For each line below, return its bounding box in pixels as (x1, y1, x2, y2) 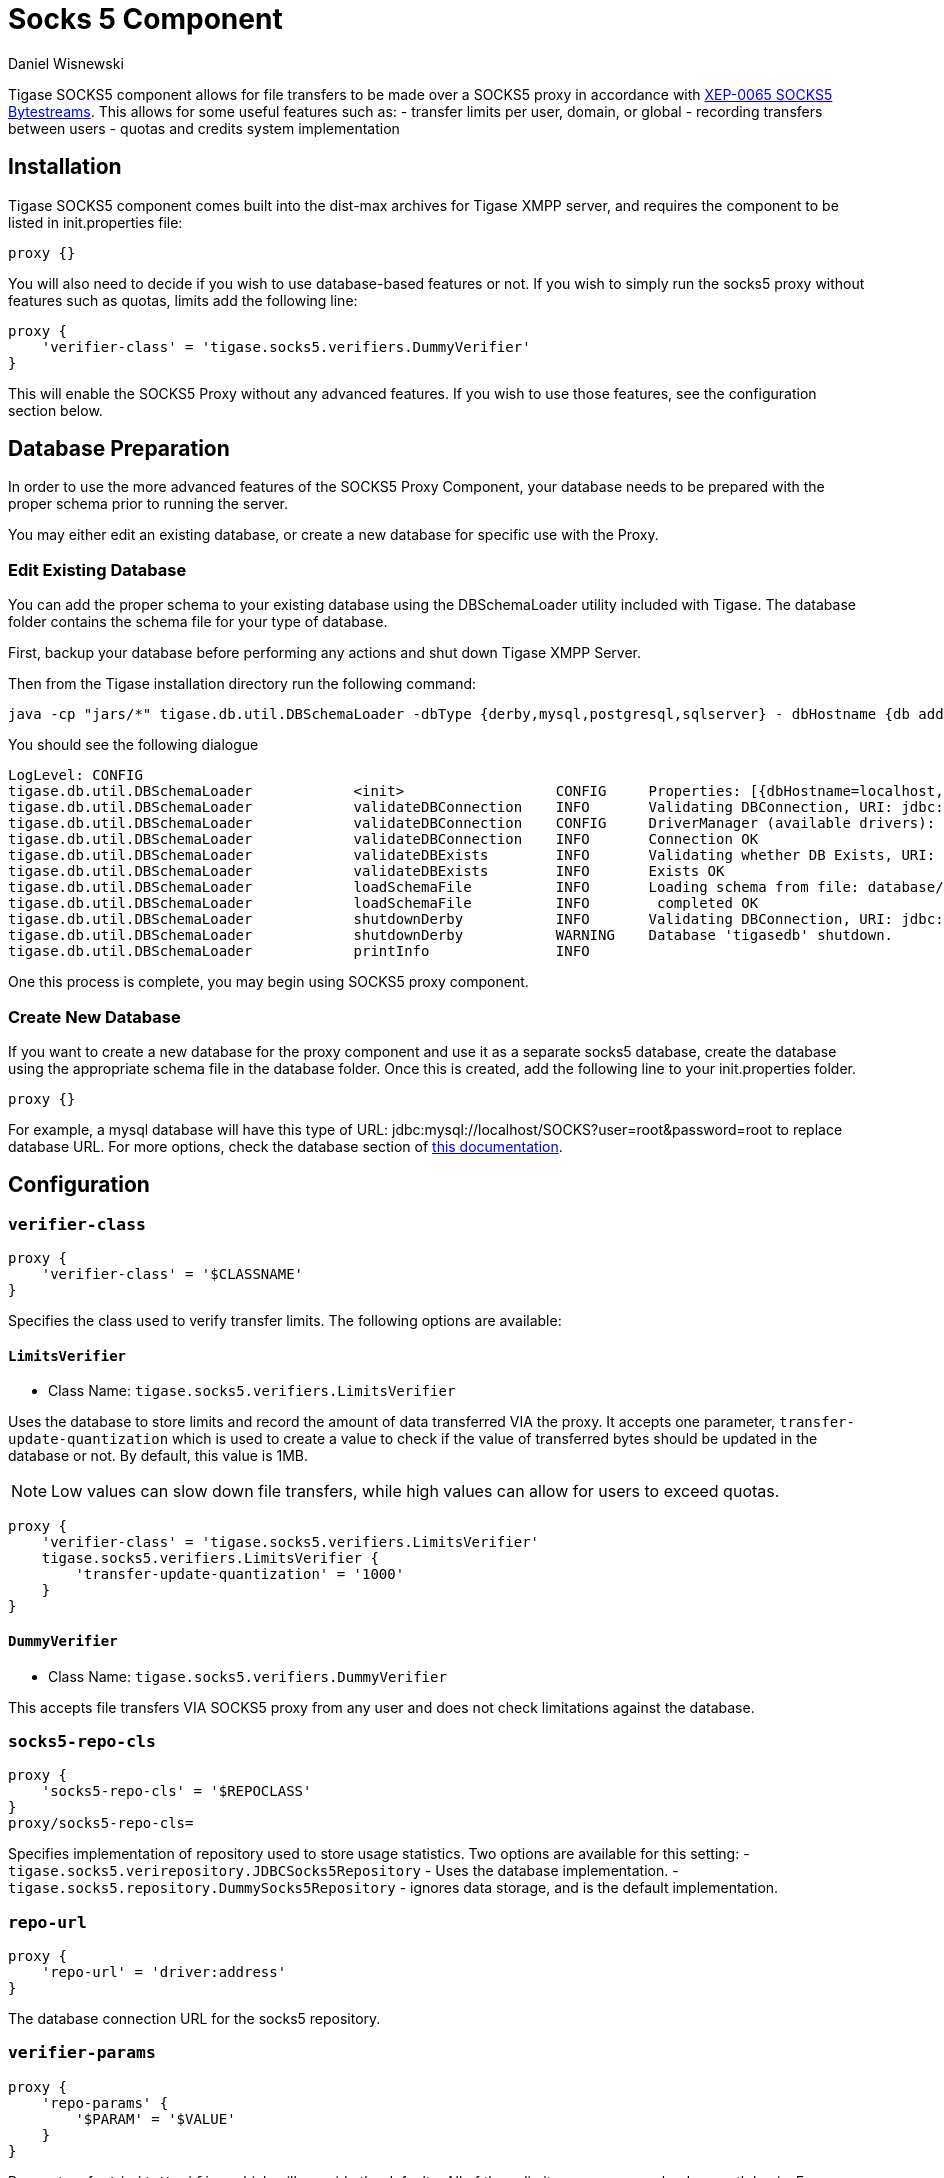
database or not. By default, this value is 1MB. (8, 1447, 309, 1465)
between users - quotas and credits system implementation (8, 119, 400, 137)
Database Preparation (8, 436, 230, 462)
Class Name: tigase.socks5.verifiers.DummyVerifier (48, 1667, 447, 1685)
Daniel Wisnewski (8, 54, 124, 72)
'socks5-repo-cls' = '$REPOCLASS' (41, 1783, 312, 1800)
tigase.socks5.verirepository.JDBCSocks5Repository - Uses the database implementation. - (8, 1862, 679, 1880)
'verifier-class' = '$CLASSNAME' (41, 1266, 304, 1283)
